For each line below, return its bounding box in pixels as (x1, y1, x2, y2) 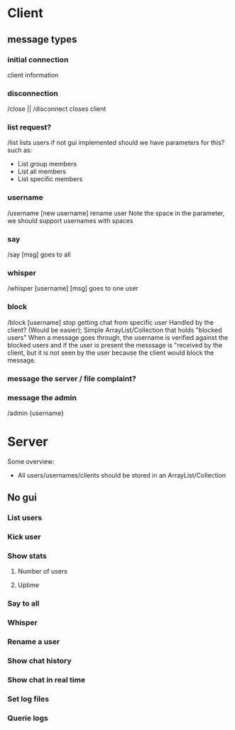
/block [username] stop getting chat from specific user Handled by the (7, 318, 214, 326)
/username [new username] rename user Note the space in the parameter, (7, 208, 225, 218)
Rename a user (7, 637, 60, 647)
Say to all (7, 599, 40, 608)
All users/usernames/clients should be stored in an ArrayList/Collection (17, 471, 226, 479)
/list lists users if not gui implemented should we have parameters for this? (7, 139, 225, 147)
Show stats (7, 551, 48, 561)
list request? (7, 122, 52, 132)
